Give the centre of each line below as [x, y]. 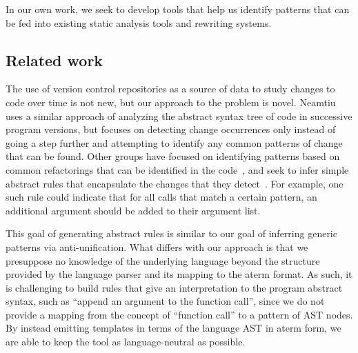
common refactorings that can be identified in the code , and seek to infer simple [177, 169]
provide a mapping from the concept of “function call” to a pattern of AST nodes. [179, 314]
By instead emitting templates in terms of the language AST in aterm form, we [173, 328]
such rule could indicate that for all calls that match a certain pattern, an [161, 197]
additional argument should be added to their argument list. [133, 210]
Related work [54, 60]
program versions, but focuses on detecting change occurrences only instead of [171, 129]
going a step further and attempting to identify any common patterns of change [174, 142]
